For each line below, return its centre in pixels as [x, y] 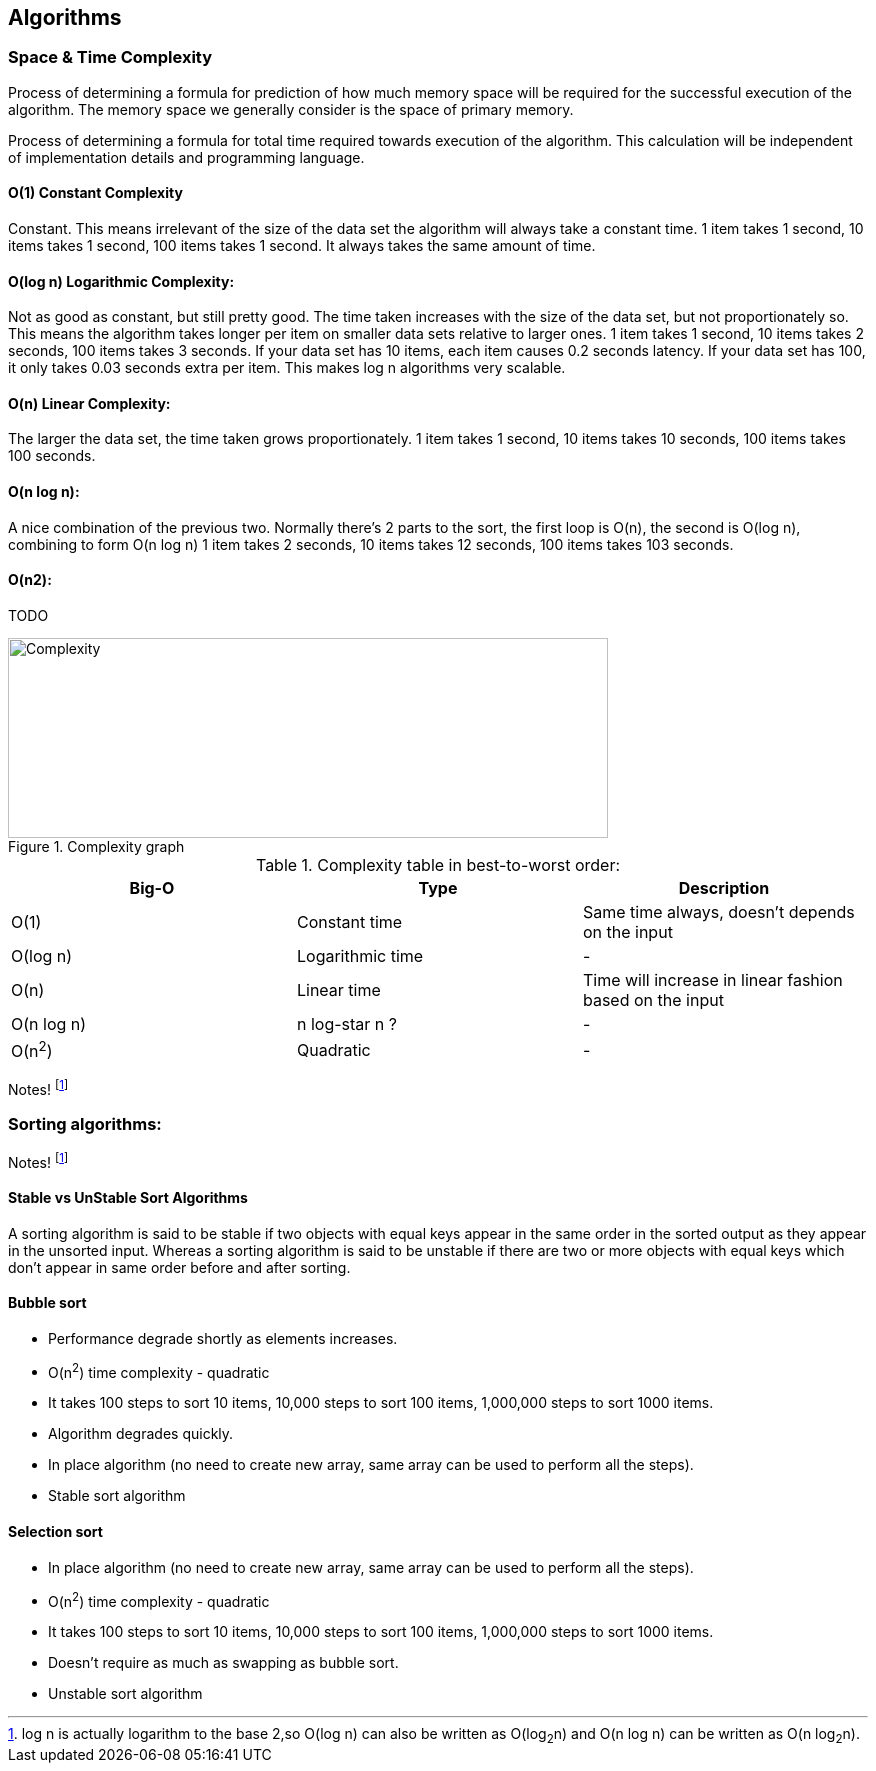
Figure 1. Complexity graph [96, 846]
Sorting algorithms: [85, 1124]
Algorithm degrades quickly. [141, 1434]
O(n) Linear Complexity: [89, 403]
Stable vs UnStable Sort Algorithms [128, 1197]
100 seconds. [52, 456]
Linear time [338, 989]
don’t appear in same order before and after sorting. [179, 1267]
